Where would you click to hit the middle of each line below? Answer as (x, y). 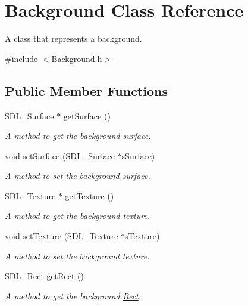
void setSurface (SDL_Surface (60, 155)
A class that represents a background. (73, 38)
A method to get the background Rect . (73, 296)
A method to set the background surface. (78, 176)
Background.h (77, 58)
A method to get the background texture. (78, 216)
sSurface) (138, 155)
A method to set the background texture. (77, 256)
